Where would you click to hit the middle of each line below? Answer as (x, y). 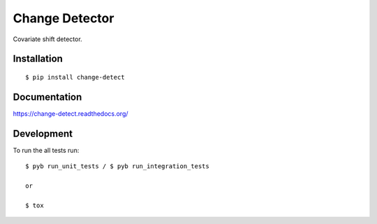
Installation (38, 59)
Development (43, 134)
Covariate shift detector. (48, 39)
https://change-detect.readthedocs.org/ (71, 113)
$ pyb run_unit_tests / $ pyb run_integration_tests (117, 166)
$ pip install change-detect (75, 77)
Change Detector (64, 18)
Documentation (47, 97)
